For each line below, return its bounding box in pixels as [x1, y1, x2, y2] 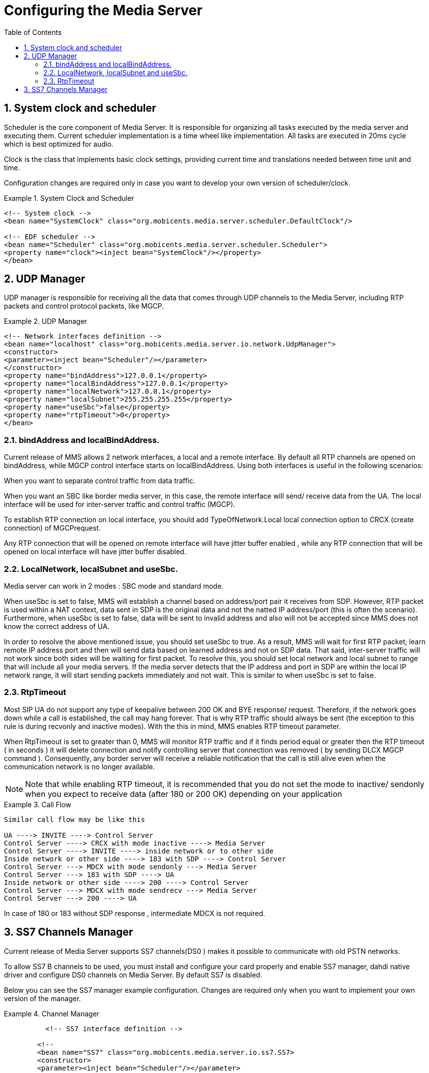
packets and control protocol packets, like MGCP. [4, 302, 164, 311]
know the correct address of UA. [4, 622, 110, 631]
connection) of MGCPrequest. [4, 524, 101, 533]
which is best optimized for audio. [4, 139, 114, 148]
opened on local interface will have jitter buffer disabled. [4, 547, 186, 556]
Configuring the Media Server [4, 2, 203, 19]
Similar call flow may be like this [4, 815, 145, 823]
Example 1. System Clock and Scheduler [4, 193, 134, 202]
